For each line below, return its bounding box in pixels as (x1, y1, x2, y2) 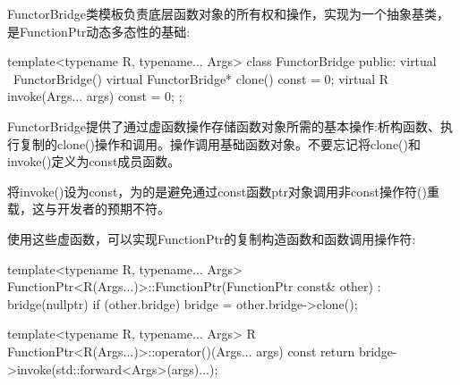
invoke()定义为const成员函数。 (7, 152, 181, 171)
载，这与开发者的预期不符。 (7, 199, 170, 218)
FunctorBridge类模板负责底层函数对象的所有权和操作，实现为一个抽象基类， (7, 4, 449, 22)
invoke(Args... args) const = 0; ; (7, 87, 183, 105)
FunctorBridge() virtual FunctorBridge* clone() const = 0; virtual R (13, 69, 389, 88)
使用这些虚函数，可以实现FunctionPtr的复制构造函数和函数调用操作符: (7, 229, 416, 247)
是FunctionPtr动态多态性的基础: (7, 21, 191, 40)
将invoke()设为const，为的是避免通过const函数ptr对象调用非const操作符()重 (7, 181, 439, 200)
